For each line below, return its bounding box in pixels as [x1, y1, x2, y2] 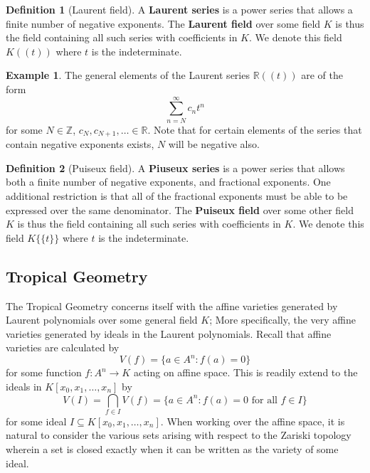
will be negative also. [168, 137, 260, 152]
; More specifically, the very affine [209, 312, 356, 327]
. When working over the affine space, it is [160, 413, 345, 428]
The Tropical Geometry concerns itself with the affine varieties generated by [6, 298, 338, 313]
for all [251, 395, 277, 405]
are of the [301, 68, 344, 83]
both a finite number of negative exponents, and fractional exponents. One [6, 174, 331, 189]
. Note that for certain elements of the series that [147, 122, 362, 137]
